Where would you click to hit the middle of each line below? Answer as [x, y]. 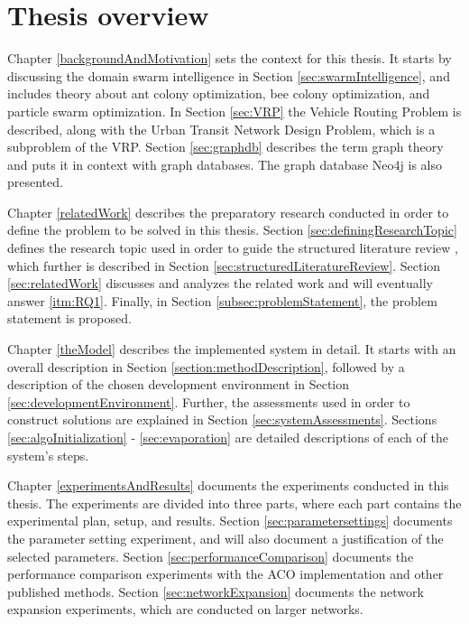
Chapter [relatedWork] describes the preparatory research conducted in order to [228, 212]
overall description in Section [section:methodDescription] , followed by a [206, 366]
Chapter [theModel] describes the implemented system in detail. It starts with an [232, 349]
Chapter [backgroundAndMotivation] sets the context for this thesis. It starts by [230, 58]
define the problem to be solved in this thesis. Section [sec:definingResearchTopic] [232, 230]
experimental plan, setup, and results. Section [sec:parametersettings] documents [230, 521]
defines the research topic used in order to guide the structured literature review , [233, 248]
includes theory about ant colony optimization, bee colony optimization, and [219, 93]
